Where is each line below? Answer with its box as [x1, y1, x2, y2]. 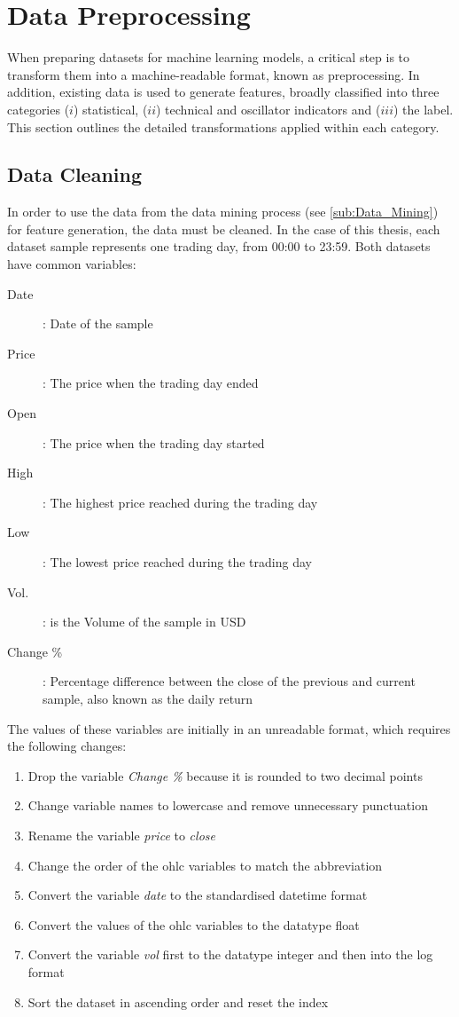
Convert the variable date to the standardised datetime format [27, 886, 368, 904]
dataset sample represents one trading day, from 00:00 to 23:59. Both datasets [7, 237, 431, 256]
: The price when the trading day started [43, 433, 265, 452]
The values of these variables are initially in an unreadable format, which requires [7, 719, 451, 737]
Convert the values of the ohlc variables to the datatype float [27, 915, 360, 934]
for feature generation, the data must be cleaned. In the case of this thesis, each [7, 219, 440, 238]
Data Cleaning [7, 161, 142, 188]
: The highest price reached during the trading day [43, 493, 318, 511]
